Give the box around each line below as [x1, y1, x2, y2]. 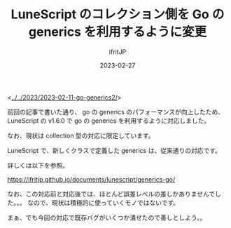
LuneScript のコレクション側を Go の [10, 6, 225, 22]
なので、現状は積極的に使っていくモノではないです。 [27, 198, 180, 207]
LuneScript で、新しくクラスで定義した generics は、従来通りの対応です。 [7, 146, 222, 154]
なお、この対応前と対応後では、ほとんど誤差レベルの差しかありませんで [7, 189, 216, 198]
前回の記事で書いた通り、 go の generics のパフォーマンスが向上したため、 [7, 107, 225, 116]
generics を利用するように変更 [28, 24, 207, 40]
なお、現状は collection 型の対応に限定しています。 [7, 131, 155, 140]
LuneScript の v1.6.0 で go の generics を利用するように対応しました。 [7, 116, 211, 125]
